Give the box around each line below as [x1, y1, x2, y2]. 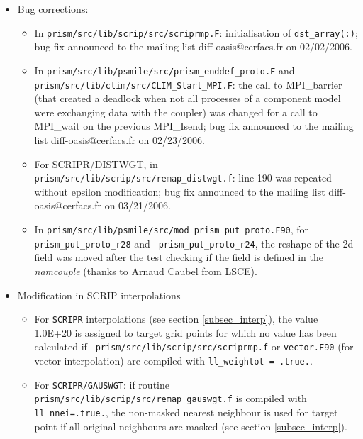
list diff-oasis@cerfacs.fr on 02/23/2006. [34, 132, 205, 147]
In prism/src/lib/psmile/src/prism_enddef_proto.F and [34, 62, 295, 77]
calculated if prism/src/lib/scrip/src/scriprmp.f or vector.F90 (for [34, 339, 354, 354]
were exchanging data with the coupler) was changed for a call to [34, 104, 318, 119]
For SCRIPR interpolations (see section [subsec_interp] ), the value [34, 311, 318, 326]
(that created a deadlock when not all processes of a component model [34, 91, 341, 106]
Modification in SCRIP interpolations [17, 287, 181, 302]
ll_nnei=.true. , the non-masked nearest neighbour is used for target [34, 405, 338, 419]
